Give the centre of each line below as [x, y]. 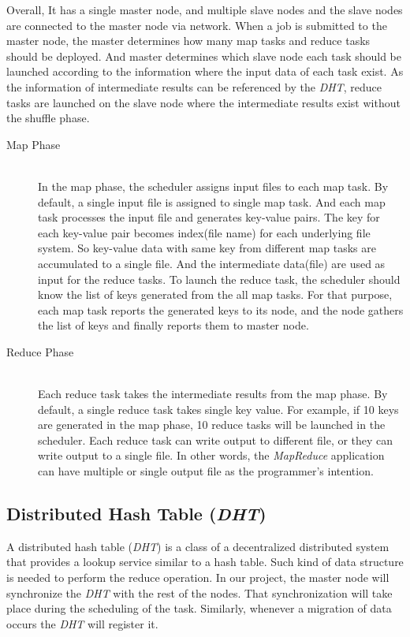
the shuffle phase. [48, 118]
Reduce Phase [40, 351]
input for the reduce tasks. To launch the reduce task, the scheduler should [219, 279]
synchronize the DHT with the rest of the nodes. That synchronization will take [199, 592]
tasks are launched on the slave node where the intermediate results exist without [203, 102]
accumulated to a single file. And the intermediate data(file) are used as [212, 263]
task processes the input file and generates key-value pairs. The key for [209, 217]
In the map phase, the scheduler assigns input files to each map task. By [213, 186]
